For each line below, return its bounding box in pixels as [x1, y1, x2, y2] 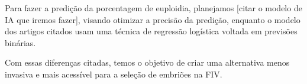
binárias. [5, 36, 36, 49]
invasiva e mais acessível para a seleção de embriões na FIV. [5, 67, 222, 80]
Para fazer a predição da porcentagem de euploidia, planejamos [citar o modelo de [5, 2, 302, 14]
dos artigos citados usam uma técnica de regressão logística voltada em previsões [5, 25, 298, 37]
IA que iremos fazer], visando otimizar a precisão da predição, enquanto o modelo [5, 13, 300, 25]
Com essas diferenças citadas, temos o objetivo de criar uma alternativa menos [5, 56, 290, 69]
